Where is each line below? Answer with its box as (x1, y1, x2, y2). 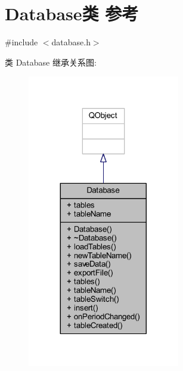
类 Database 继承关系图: (5, 55, 97, 68)
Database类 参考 (5, 1, 139, 26)
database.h (51, 36, 91, 48)
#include (5, 36, 38, 48)
